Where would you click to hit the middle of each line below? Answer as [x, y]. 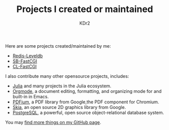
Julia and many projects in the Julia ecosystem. [62, 86]
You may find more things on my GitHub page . [53, 122]
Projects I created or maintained [85, 9]
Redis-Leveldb [27, 56]
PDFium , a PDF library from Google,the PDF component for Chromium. [86, 102]
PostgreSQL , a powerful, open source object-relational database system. [88, 112]
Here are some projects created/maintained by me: [58, 46]
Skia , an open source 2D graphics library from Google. [69, 107]
